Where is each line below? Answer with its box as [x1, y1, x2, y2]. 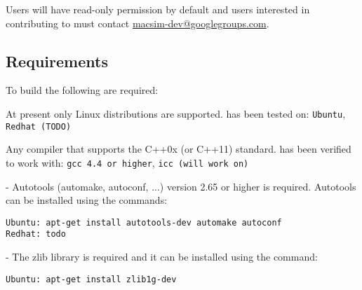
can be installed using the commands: [6, 193, 168, 207]
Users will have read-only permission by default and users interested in [6, 2, 310, 16]
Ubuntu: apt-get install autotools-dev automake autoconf [6, 217, 282, 228]
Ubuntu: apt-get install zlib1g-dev [6, 274, 177, 284]
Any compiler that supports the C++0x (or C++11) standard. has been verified [6, 141, 351, 156]
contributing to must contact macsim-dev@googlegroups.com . [6, 15, 269, 30]
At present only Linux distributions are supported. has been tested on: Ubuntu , [6, 106, 346, 120]
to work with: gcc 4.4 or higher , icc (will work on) [6, 155, 249, 170]
